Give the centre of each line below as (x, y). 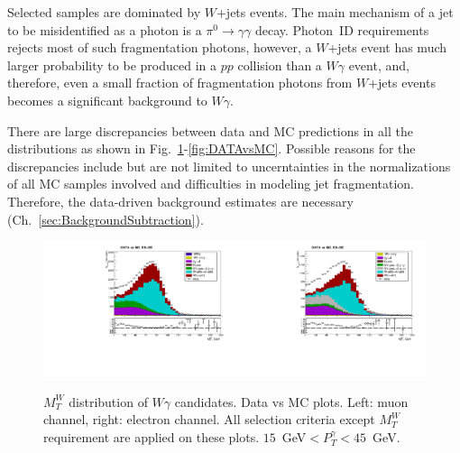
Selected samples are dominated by (104, 12)
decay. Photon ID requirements (342, 29)
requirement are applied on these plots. (152, 436)
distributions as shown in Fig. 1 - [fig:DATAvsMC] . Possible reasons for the (212, 148)
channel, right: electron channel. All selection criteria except (209, 419)
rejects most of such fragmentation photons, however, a (160, 47)
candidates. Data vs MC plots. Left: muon (291, 401)
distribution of (108, 401)
